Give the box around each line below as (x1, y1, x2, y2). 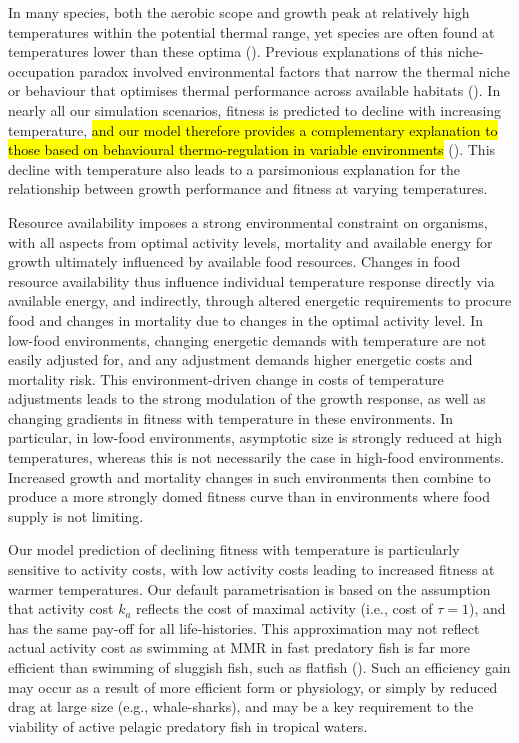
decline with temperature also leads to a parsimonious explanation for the (8, 158, 460, 179)
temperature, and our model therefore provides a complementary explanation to (8, 119, 498, 140)
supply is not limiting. (8, 505, 144, 526)
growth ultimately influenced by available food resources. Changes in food (8, 251, 461, 272)
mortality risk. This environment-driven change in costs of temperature (8, 368, 444, 389)
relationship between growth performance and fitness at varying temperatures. (8, 178, 488, 199)
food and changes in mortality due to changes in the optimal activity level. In (8, 309, 484, 330)
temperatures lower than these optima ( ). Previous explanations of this (8, 41, 443, 62)
